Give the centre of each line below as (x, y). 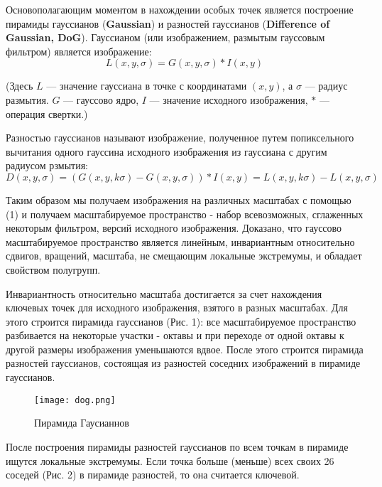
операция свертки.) (47, 113)
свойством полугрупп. (53, 269)
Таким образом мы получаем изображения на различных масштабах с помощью (179, 199)
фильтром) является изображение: (79, 51)
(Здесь (20, 86)
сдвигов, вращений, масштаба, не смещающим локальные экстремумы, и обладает (184, 256)
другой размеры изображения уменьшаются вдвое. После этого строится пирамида (185, 349)
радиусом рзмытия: (47, 165)
